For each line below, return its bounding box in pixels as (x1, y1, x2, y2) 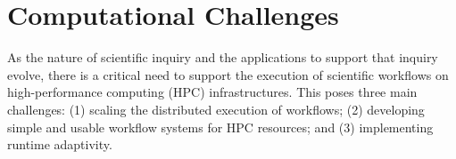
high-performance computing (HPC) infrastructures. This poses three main (7, 83, 418, 101)
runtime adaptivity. (7, 135, 112, 154)
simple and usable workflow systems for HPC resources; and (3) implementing (7, 117, 434, 136)
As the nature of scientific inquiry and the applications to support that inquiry (7, 48, 438, 67)
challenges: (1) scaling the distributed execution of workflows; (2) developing (7, 99, 425, 118)
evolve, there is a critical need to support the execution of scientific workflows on (7, 65, 449, 83)
